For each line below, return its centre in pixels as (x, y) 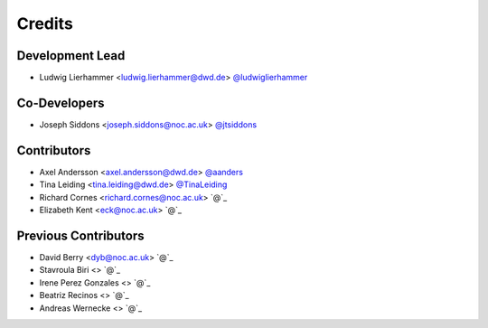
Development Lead (71, 56)
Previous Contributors (80, 235)
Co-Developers (61, 103)
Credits (45, 23)
